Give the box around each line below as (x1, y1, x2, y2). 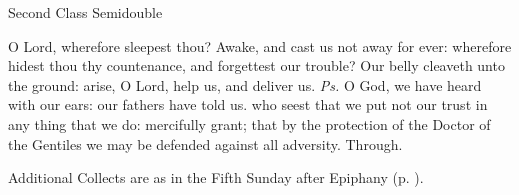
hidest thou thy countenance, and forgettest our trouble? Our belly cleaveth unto (8, 55, 505, 76)
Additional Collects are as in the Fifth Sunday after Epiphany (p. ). (8, 167, 424, 188)
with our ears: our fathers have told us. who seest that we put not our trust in (8, 94, 488, 115)
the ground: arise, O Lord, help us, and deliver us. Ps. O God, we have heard (8, 74, 482, 95)
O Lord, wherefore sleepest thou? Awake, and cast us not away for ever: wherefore (8, 35, 512, 56)
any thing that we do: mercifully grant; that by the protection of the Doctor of (8, 113, 491, 134)
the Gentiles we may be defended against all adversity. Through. (8, 133, 403, 154)
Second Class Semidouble (8, 2, 163, 22)
